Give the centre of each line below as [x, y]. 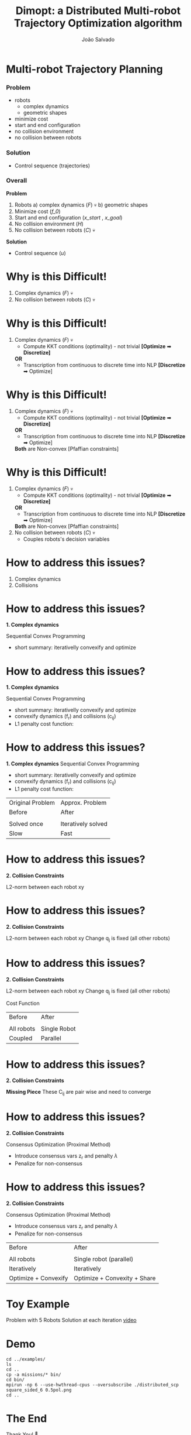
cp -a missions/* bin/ [34, 1375]
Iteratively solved [84, 823]
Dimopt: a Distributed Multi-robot [98, 11]
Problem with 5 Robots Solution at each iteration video [71, 1320]
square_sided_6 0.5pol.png [39, 1390]
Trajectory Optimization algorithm [98, 23]
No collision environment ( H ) [49, 224]
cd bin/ [15, 1380]
